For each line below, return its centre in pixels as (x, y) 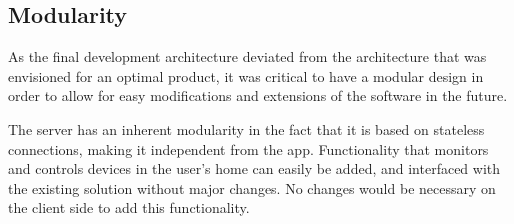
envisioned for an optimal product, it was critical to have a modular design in (246, 75)
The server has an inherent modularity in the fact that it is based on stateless (246, 128)
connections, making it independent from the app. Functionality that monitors (248, 148)
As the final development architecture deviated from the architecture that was (247, 56)
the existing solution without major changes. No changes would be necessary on (252, 187)
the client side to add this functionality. (129, 207)
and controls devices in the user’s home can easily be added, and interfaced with (254, 168)
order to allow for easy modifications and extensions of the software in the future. (258, 95)
